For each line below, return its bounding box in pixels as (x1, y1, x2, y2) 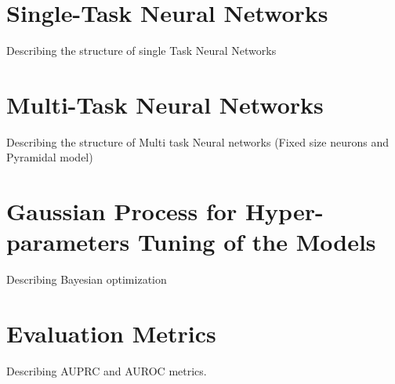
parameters (6, 226, 130, 258)
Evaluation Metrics (6, 317, 216, 350)
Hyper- (245, 195, 324, 227)
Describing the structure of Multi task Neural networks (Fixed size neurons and (6, 133, 389, 150)
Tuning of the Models (138, 226, 376, 258)
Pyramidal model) (6, 149, 93, 165)
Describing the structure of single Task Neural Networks (6, 42, 277, 59)
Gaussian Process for (6, 195, 237, 227)
